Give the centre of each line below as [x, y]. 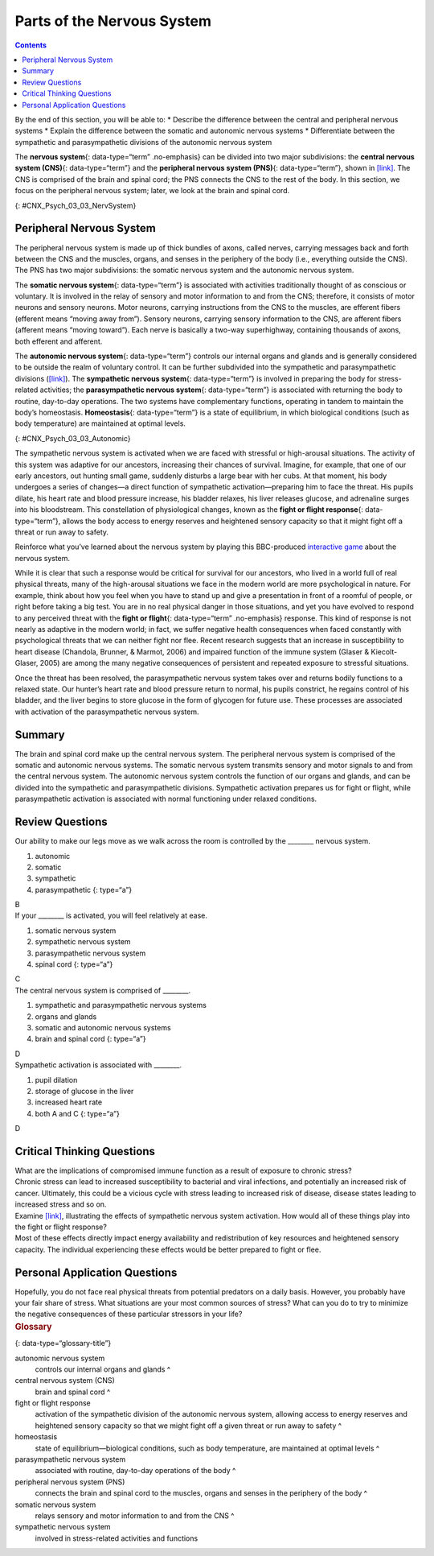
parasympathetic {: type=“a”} [84, 889]
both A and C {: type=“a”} [77, 1113]
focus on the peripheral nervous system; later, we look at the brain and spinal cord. [152, 191]
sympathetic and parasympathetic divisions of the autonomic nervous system [143, 142]
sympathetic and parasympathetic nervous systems [121, 1005]
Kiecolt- [384, 651]
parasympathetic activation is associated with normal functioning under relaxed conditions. [166, 799]
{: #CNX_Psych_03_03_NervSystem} [76, 205]
